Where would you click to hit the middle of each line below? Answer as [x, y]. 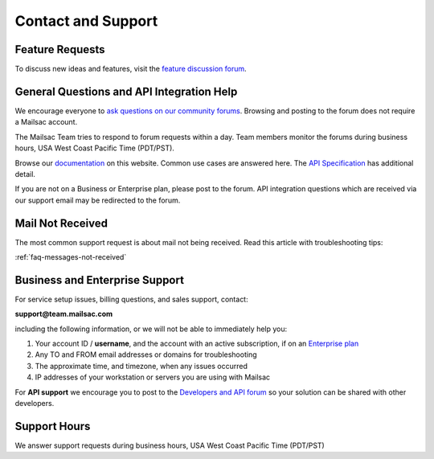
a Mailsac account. [46, 122]
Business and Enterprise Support [100, 280]
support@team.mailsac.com [64, 314]
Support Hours [53, 426]
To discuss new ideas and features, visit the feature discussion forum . [131, 69]
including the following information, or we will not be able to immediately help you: [151, 329]
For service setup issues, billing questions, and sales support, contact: [131, 299]
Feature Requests [60, 49]
